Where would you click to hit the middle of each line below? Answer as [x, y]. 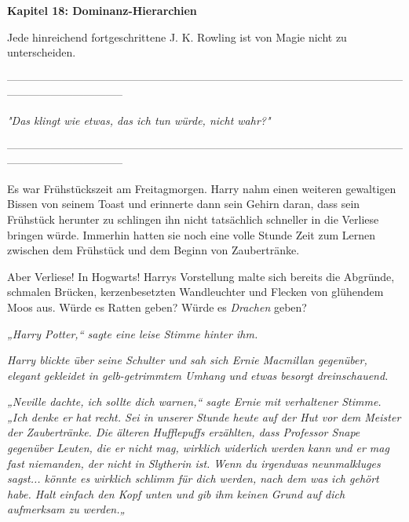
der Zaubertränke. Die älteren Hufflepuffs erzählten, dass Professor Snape [184, 432]
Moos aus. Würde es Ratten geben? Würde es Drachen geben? [157, 307]
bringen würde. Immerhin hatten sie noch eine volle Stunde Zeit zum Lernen [192, 234]
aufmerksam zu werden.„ [66, 509]
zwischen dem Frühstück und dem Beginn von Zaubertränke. [153, 250]
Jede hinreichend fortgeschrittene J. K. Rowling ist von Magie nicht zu [177, 37]
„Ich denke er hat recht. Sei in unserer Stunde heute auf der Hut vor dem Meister [204, 416]
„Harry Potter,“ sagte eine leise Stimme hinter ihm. [133, 333]
